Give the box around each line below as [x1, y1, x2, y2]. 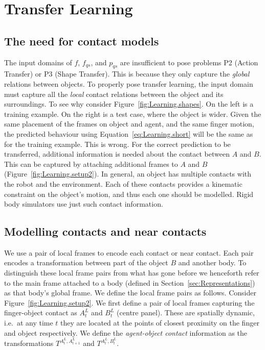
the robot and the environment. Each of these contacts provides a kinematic [4, 178, 242, 189]
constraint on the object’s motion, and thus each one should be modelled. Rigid [4, 188, 254, 199]
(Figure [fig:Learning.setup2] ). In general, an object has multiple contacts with [4, 168, 252, 179]
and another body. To [178, 257, 247, 268]
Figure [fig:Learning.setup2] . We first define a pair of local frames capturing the [4, 297, 255, 308]
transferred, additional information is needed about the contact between [4, 148, 230, 159]
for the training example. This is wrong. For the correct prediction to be [4, 138, 231, 149]
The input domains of [4, 57, 72, 67]
